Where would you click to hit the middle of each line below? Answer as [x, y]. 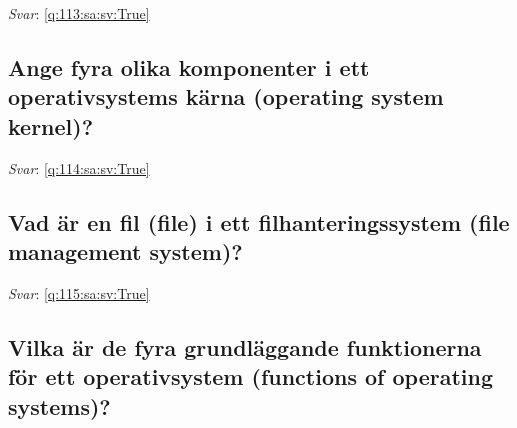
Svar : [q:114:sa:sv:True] [79, 167]
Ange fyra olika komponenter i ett [189, 66]
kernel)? [51, 125]
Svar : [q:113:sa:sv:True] [79, 13]
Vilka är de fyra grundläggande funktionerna [245, 346]
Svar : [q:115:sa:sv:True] [79, 292]
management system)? [125, 250]
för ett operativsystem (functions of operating [250, 376]
